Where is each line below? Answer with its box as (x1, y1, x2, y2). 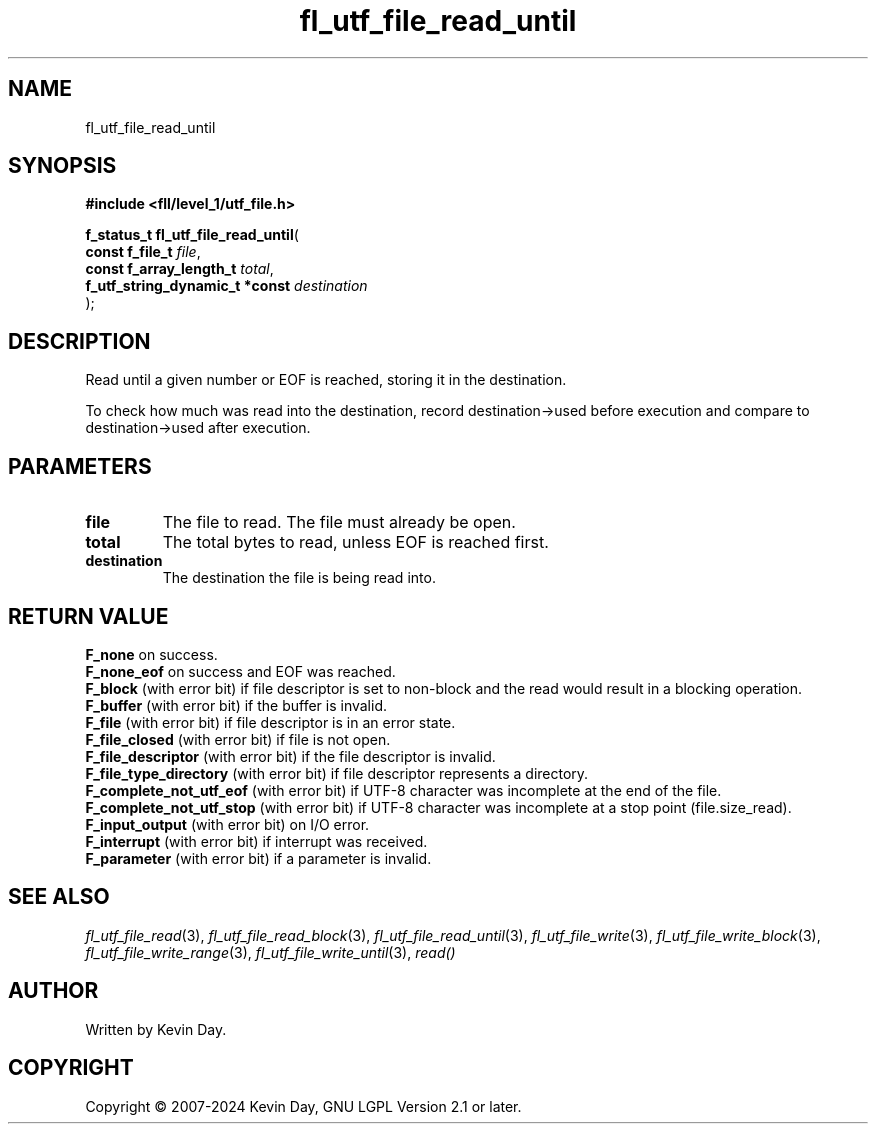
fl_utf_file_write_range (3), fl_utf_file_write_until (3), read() (85, 943, 456, 961)
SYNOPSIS (8, 153, 117, 179)
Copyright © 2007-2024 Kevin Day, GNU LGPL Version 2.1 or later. (85, 1097, 522, 1115)
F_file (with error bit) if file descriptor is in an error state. (85, 713, 456, 731)
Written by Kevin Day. (85, 1020, 227, 1038)
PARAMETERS (8, 453, 152, 479)
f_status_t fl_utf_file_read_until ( (85, 226, 299, 244)
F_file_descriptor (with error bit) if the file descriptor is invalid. (85, 747, 496, 765)
